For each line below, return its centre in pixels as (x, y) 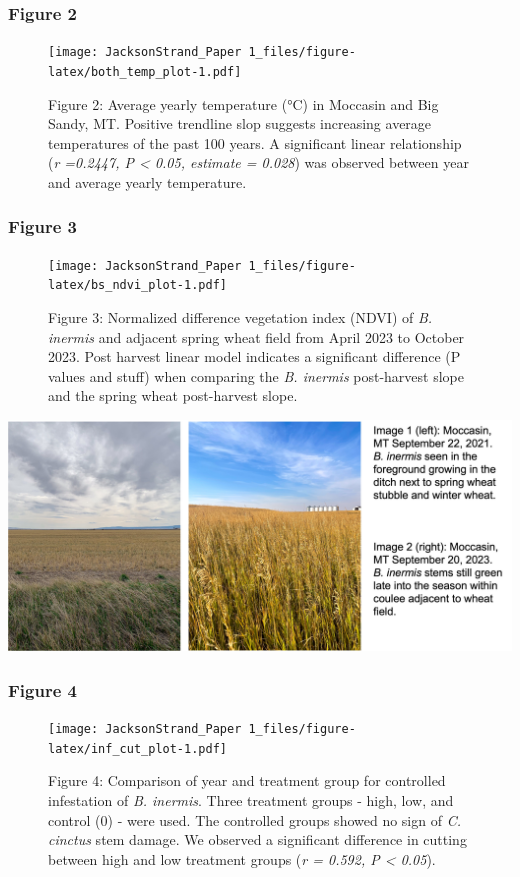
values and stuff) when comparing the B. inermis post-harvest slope (256, 375)
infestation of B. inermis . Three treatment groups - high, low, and (251, 800)
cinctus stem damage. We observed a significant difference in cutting (257, 839)
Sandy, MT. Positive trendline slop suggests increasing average (240, 123)
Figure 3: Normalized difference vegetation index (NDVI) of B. (240, 317)
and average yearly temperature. (147, 181)
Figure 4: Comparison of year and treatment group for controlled (247, 780)
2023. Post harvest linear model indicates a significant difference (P (254, 356)
